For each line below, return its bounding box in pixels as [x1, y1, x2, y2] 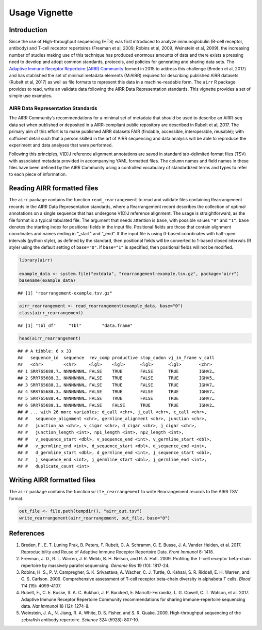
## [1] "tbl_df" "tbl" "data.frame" [17, 323, 133, 328]
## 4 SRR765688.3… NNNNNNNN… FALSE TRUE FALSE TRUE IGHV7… [17, 388, 215, 394]
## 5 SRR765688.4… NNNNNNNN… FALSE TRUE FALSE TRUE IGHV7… [17, 396, 215, 401]
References [9, 529, 45, 538]
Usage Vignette [9, 7, 73, 18]
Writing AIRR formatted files [9, 476, 96, 485]
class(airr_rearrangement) [19, 310, 83, 315]
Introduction [9, 26, 48, 34]
